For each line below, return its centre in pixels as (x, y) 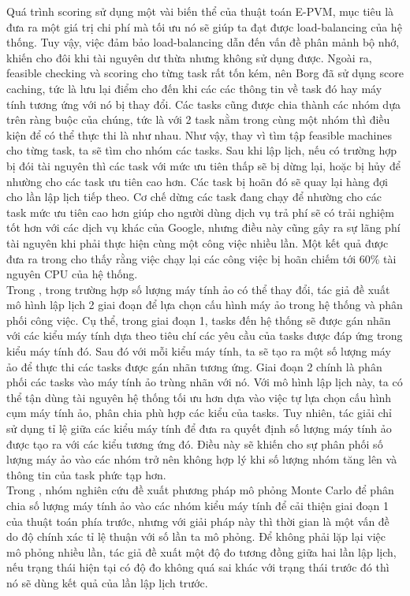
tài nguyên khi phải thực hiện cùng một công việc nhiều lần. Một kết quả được (198, 242)
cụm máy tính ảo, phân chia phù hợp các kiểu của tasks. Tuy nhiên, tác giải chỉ (199, 413)
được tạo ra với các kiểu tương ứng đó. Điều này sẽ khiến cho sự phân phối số (195, 443)
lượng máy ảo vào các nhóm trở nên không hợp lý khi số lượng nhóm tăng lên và (202, 459)
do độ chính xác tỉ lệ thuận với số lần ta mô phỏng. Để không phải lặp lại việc (196, 536)
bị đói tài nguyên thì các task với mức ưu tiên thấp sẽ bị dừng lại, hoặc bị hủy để (203, 165)
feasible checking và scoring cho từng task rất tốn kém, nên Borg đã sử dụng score (205, 73)
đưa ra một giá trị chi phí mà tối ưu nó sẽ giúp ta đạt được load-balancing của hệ (204, 26)
